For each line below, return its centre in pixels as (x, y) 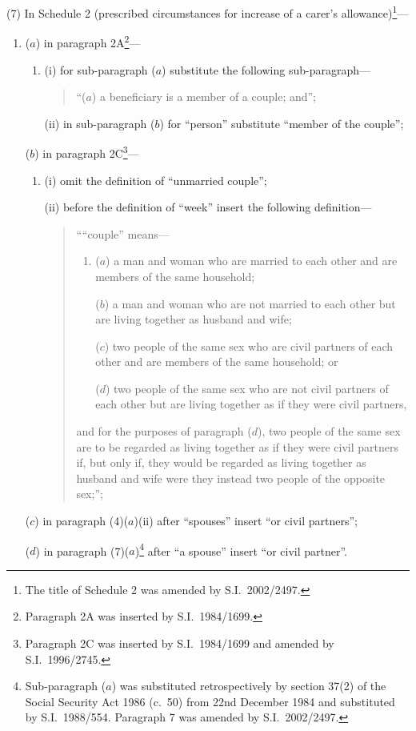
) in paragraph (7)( (82, 550)
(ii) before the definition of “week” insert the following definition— (208, 207)
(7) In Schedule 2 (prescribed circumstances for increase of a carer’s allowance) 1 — (208, 12)
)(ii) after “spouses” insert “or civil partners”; (246, 521)
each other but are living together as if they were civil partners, (251, 404)
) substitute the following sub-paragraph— (266, 69)
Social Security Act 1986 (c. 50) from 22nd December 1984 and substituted (210, 701)
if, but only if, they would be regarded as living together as (221, 462)
